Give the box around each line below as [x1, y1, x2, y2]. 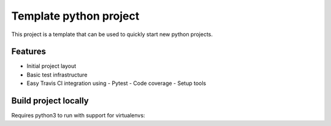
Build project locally [11, 95, 89, 106]
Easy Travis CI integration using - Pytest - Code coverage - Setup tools [26, 80, 207, 87]
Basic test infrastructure [26, 71, 88, 78]
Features [11, 46, 46, 57]
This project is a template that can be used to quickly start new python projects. [11, 31, 213, 38]
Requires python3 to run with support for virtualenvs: [11, 112, 145, 119]
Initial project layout [26, 62, 77, 70]
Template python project [11, 9, 140, 23]
